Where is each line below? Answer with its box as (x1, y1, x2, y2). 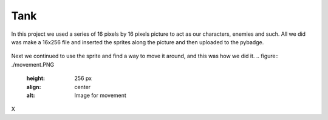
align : (26, 83, 41, 90)
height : (26, 75, 46, 82)
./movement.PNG (11, 61, 55, 68)
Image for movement (74, 92, 127, 99)
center (74, 83, 91, 90)
